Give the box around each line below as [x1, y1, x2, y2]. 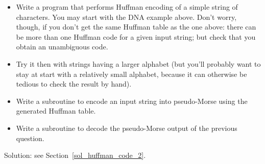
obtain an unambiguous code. [16, 41, 108, 52]
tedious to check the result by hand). [16, 78, 132, 89]
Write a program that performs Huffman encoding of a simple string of [16, 2, 238, 12]
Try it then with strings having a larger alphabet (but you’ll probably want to [16, 58, 261, 69]
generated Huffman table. [16, 105, 96, 116]
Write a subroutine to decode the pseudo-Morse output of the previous [16, 122, 237, 133]
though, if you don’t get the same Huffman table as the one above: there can [16, 21, 256, 32]
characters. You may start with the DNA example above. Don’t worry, [16, 11, 237, 22]
